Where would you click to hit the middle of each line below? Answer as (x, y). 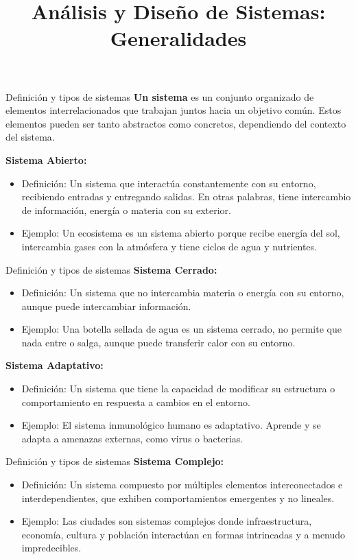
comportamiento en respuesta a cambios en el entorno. (136, 402)
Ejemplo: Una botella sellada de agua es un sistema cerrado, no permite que (181, 329)
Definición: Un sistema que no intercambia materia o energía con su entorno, (183, 293)
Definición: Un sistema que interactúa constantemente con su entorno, (169, 183)
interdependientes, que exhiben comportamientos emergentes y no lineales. (178, 498)
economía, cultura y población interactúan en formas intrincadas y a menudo (183, 534)
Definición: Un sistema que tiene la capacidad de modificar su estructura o (178, 389)
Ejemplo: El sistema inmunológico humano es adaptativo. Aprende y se (171, 425)
